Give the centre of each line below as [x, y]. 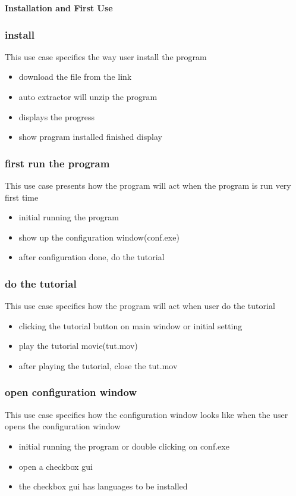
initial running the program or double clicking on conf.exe [124, 446]
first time [22, 197]
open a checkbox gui [56, 466]
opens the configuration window [63, 426]
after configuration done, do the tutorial [92, 257]
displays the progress [56, 116]
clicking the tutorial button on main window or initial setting [130, 325]
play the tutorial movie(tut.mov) [78, 346]
